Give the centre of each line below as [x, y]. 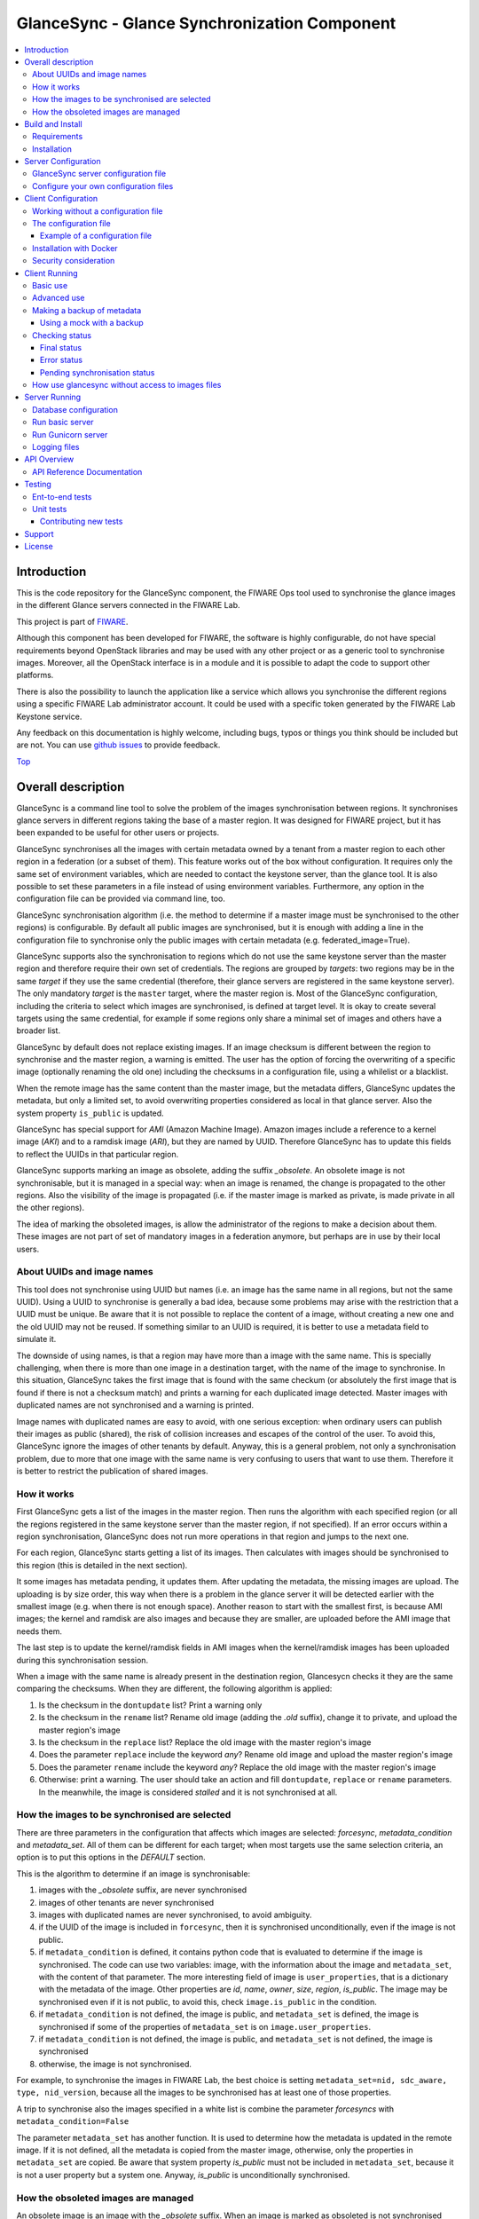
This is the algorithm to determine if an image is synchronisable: [133, 1874]
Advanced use [59, 298]
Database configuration [75, 409]
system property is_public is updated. [90, 1113]
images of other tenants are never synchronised [126, 1902]
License [39, 547]
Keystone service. [49, 716]
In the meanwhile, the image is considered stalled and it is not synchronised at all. [188, 1792]
